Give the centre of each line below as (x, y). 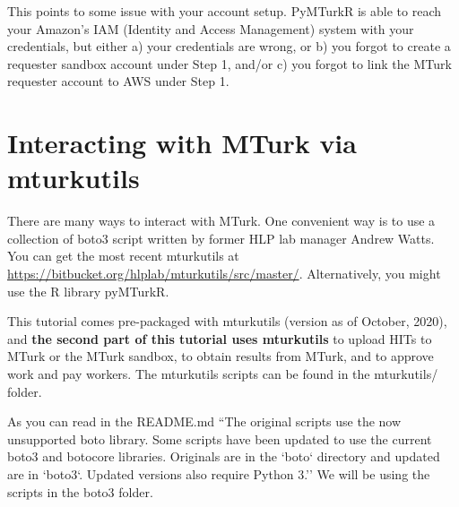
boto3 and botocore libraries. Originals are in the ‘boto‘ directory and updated (224, 456)
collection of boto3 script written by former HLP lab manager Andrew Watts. (221, 238)
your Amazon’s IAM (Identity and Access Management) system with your (211, 28)
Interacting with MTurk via (182, 143)
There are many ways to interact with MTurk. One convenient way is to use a (221, 221)
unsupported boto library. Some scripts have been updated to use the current (220, 438)
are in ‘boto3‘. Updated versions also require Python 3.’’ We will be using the (219, 474)
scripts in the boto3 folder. (80, 491)
